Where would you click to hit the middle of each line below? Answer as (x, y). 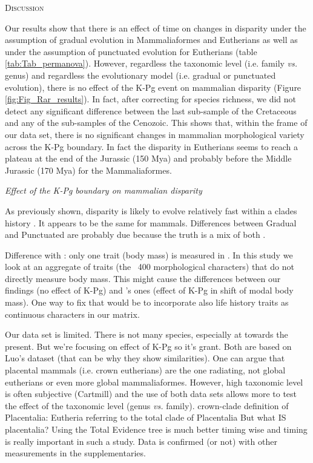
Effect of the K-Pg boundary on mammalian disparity (104, 190)
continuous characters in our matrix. (72, 314)
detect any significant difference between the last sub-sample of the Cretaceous (151, 110)
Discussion (25, 7)
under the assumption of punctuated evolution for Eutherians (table (131, 51)
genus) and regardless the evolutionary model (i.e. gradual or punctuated (140, 75)
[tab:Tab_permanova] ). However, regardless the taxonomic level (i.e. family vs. (151, 63)
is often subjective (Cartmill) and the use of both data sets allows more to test (151, 394)
